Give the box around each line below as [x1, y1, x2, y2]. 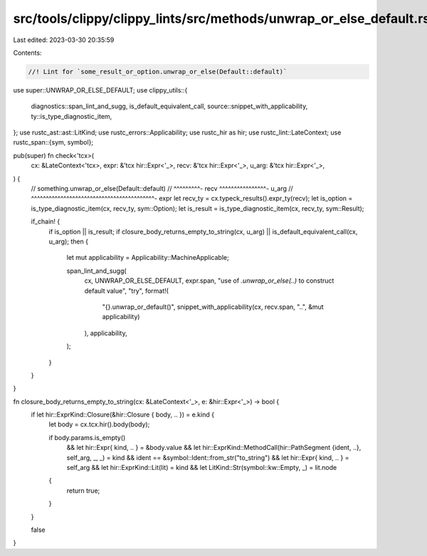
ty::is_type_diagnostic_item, [31, 112, 112, 120]
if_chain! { [31, 217, 60, 226]
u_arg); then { [48, 237, 89, 246]
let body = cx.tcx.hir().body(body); [48, 420, 150, 429]
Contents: [13, 48, 42, 57]
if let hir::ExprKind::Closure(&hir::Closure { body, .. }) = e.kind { [31, 410, 215, 419]
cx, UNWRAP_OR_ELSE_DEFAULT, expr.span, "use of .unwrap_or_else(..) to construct [84, 276, 334, 285]
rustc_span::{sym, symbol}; [13, 138, 94, 147]
